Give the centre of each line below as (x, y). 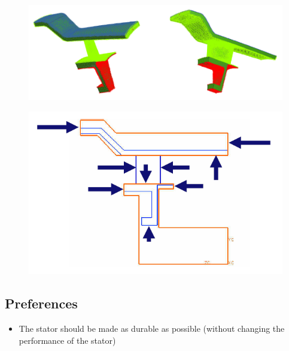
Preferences (41, 303)
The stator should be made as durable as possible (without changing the (152, 328)
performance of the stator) (67, 340)
